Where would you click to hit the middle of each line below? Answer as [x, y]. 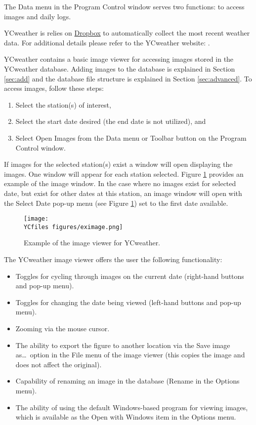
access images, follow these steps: [54, 88]
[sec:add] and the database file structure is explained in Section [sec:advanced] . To [128, 78]
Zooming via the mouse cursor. [63, 328]
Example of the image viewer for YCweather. [92, 243]
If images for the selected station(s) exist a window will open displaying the [118, 164]
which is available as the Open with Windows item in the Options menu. [126, 417]
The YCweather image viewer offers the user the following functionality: [113, 259]
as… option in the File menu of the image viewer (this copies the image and [130, 355]
